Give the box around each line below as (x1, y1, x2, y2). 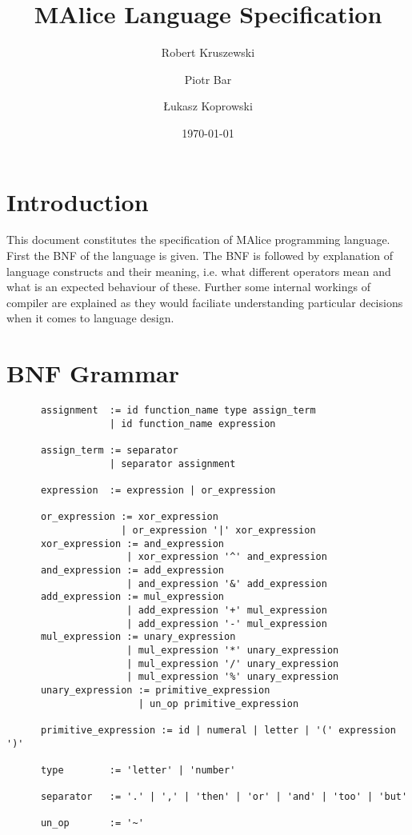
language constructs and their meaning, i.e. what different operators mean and (6, 262, 391, 279)
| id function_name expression (109, 417, 276, 429)
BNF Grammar (6, 357, 179, 390)
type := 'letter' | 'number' (40, 764, 236, 776)
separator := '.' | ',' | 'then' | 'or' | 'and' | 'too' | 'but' (40, 791, 408, 803)
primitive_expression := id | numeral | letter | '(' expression (40, 724, 396, 736)
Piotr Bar (184, 70, 232, 87)
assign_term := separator (40, 445, 178, 457)
